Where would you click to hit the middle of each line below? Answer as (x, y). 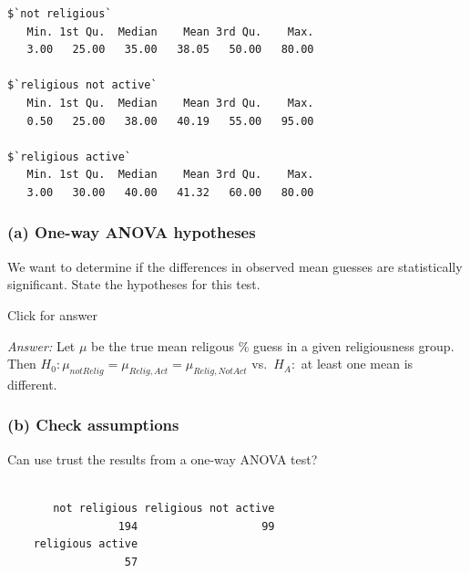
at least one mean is (357, 364)
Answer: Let (41, 345)
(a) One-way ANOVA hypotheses (132, 232)
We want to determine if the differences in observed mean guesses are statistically (235, 266)
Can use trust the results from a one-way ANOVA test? (163, 458)
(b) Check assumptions (93, 425)
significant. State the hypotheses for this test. (134, 284)
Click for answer (52, 314)
